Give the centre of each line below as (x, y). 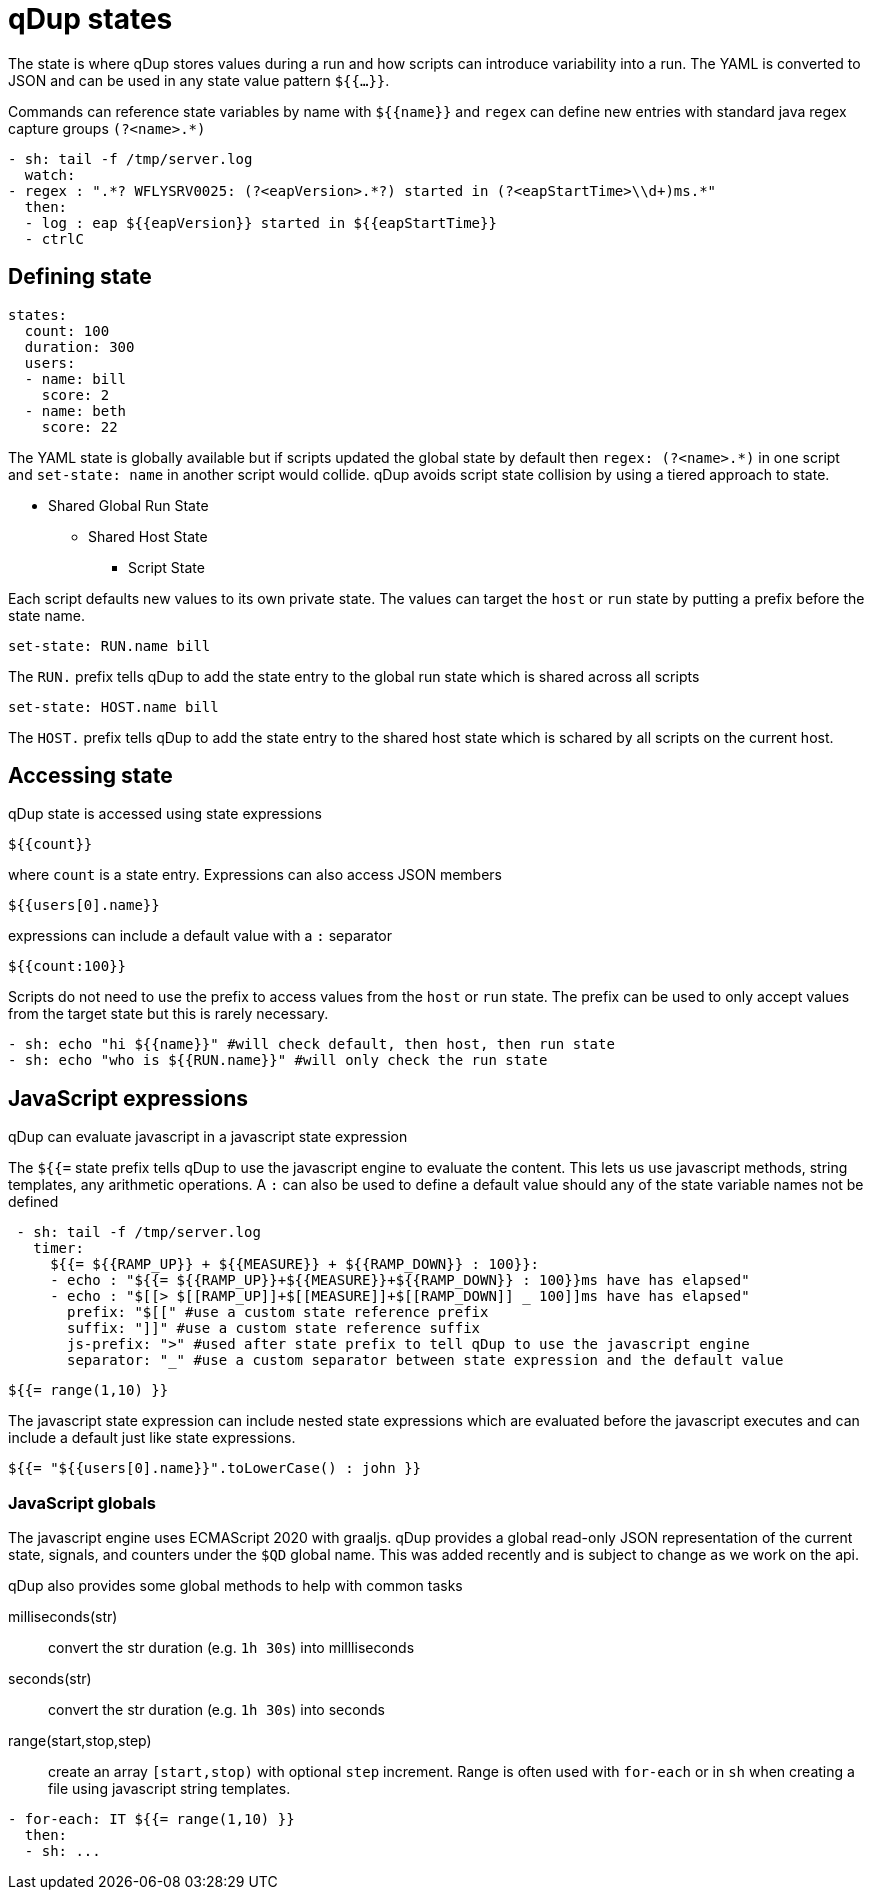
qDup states (90, 19)
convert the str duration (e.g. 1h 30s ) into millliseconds (231, 1648)
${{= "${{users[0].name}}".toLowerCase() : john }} (215, 1468)
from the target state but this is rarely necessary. (168, 1014)
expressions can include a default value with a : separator (200, 936)
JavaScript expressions (128, 1098)
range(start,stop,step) (80, 1741)
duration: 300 (79, 346)
